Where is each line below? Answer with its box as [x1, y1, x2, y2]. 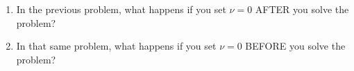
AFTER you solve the [255, 2, 349, 16]
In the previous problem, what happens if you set [16, 2, 226, 16]
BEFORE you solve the [245, 39, 346, 53]
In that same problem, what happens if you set [16, 39, 217, 53]
